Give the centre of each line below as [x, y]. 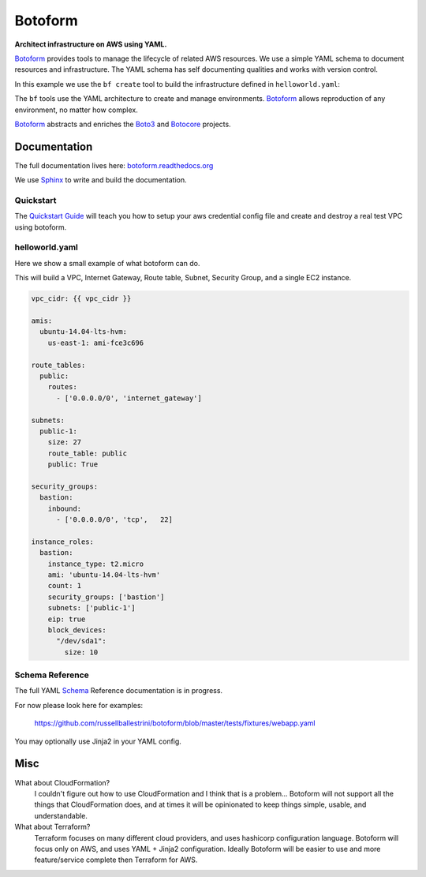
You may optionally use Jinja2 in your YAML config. [98, 741]
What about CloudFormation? [62, 782]
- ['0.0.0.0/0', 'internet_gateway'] [129, 398]
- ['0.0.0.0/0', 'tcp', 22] [115, 520]
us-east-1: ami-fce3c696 [96, 343]
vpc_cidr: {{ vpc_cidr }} [81, 299]
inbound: [65, 508]
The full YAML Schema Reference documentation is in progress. [119, 691]
